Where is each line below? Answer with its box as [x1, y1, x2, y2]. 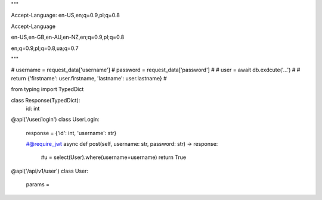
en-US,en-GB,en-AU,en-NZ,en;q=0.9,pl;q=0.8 [11, 33, 125, 41]
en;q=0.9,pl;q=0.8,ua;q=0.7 [11, 45, 79, 52]
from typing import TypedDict [11, 86, 84, 93]
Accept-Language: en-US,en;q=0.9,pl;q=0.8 [11, 12, 120, 19]
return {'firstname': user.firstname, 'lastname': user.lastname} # [11, 74, 167, 82]
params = [26, 181, 50, 188]
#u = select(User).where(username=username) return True [41, 154, 187, 161]
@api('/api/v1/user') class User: [11, 167, 89, 174]
